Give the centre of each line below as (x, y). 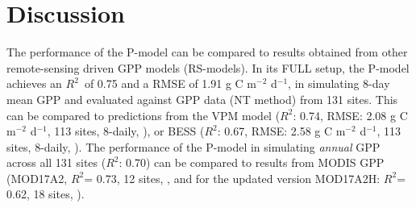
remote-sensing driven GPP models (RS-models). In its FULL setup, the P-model (208, 67)
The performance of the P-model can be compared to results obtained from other (207, 52)
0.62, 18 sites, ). (46, 194)
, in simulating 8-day (339, 83)
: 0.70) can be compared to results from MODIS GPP (252, 162)
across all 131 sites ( (56, 162)
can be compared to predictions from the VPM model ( (144, 115)
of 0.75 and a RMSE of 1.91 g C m (170, 83)
